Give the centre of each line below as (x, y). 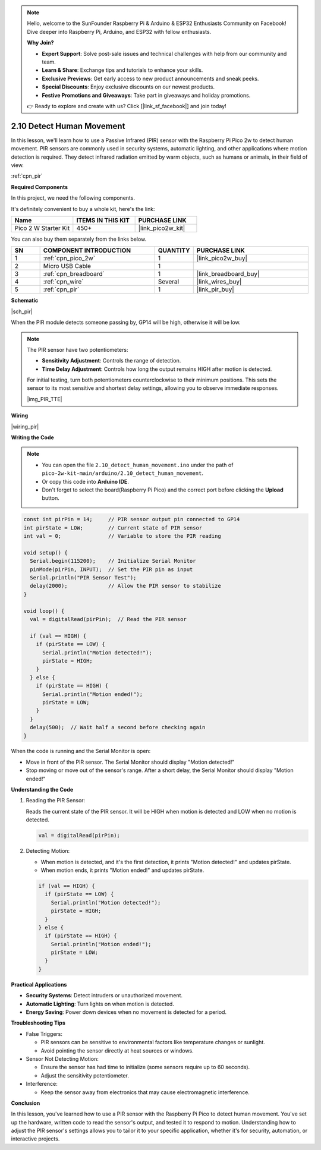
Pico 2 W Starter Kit (42, 228)
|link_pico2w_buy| (222, 259)
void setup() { (45, 552)
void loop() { (44, 611)
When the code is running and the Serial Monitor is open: (81, 751)
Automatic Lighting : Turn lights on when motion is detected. (100, 1004)
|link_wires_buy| (219, 282)
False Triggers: (44, 1034)
